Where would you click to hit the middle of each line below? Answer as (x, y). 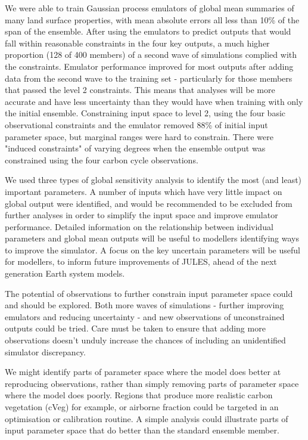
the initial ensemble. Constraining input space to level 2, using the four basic (145, 113)
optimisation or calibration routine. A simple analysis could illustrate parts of (147, 418)
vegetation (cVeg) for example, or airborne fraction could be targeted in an (142, 407)
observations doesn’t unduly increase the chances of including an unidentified (145, 340)
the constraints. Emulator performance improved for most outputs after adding (149, 66)
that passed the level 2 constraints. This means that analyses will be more (140, 90)
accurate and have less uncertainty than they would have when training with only (154, 101)
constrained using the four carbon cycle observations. (102, 159)
